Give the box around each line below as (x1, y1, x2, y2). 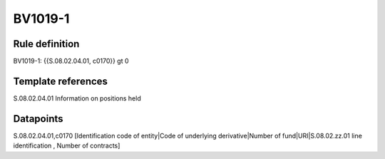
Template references (13, 75, 108, 87)
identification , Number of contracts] (13, 141, 120, 150)
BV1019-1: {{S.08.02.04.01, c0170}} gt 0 (13, 57, 129, 66)
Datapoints (13, 113, 63, 125)
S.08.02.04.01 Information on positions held (13, 93, 142, 103)
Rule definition (13, 38, 80, 50)
